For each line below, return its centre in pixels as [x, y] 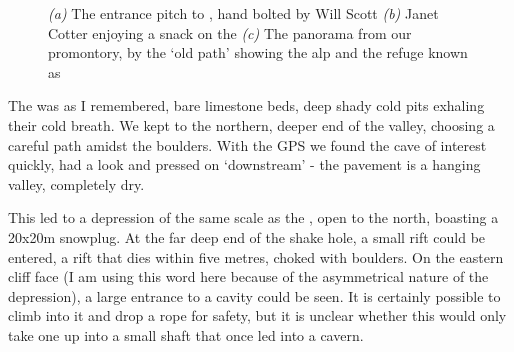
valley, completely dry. [76, 183]
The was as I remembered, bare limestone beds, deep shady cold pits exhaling [246, 105]
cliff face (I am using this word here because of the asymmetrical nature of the [248, 276]
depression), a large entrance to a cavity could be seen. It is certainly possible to [254, 295]
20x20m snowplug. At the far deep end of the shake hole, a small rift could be [247, 236]
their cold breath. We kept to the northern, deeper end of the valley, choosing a [251, 124]
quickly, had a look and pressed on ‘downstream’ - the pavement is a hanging [244, 164]
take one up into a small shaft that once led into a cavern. [186, 334]
